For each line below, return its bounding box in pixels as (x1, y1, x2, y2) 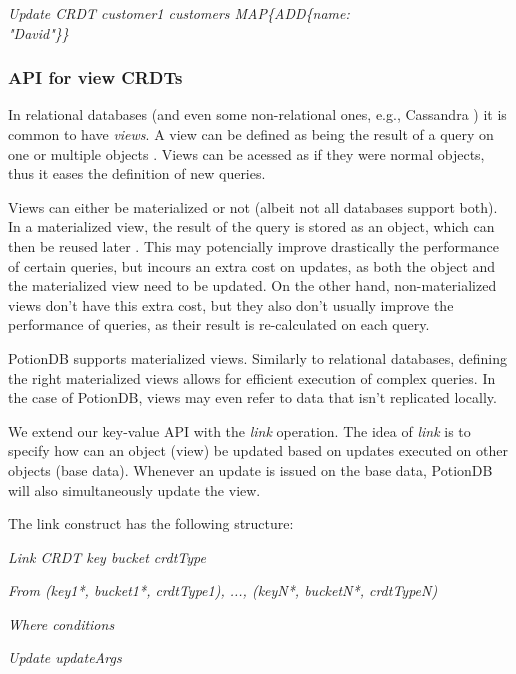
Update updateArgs (8, 647, 122, 668)
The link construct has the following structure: (8, 513, 294, 534)
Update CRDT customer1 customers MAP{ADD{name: (8, 3, 350, 23)
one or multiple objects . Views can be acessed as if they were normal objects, (8, 143, 485, 164)
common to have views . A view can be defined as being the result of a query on (8, 124, 494, 144)
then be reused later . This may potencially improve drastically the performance (8, 235, 499, 256)
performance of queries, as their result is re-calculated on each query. (8, 314, 430, 335)
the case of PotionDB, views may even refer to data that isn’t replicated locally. (8, 387, 497, 408)
